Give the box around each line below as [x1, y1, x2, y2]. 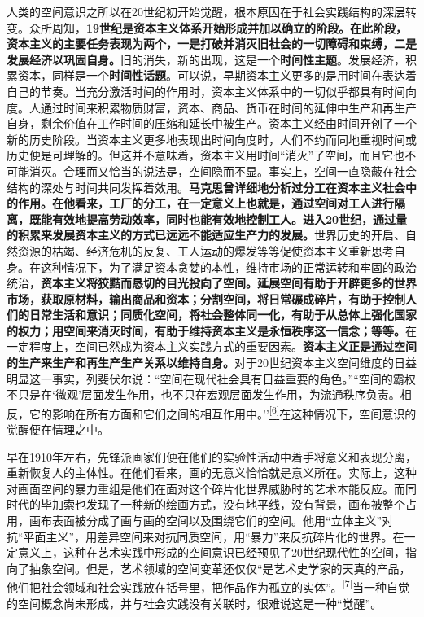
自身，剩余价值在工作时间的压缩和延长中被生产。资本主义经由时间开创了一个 [7, 115, 417, 132]
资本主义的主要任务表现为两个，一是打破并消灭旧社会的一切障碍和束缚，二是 [7, 35, 417, 52]
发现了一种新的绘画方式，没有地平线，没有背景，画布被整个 [85, 496, 405, 513]
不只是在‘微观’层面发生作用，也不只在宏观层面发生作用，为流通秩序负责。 [7, 386, 400, 403]
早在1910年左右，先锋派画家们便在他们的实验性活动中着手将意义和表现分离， [7, 448, 417, 465]
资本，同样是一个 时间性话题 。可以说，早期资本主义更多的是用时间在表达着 [17, 67, 417, 84]
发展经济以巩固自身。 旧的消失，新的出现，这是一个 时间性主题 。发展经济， [7, 50, 405, 68]
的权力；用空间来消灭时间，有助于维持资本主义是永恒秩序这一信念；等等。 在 [7, 322, 417, 339]
